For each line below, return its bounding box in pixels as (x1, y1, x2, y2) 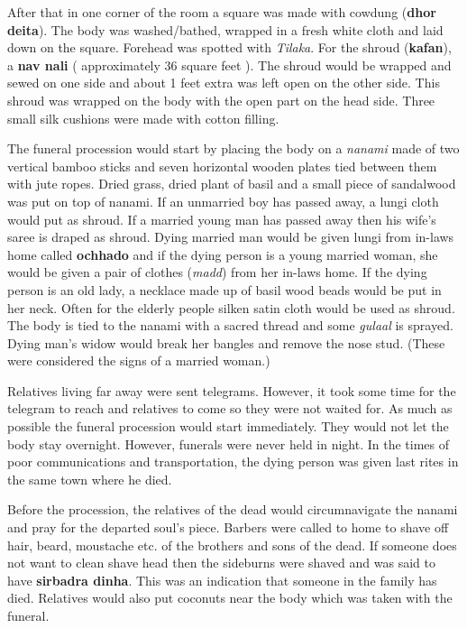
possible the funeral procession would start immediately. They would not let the (7, 417, 449, 436)
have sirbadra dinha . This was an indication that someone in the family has (7, 570, 437, 589)
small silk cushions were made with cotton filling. (7, 108, 279, 127)
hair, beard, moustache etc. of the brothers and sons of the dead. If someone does (7, 535, 457, 554)
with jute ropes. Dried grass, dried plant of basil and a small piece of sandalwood (7, 174, 456, 193)
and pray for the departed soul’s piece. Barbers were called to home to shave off (7, 518, 449, 537)
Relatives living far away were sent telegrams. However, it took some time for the (7, 381, 456, 400)
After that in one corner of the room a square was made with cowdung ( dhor (7, 3, 436, 21)
